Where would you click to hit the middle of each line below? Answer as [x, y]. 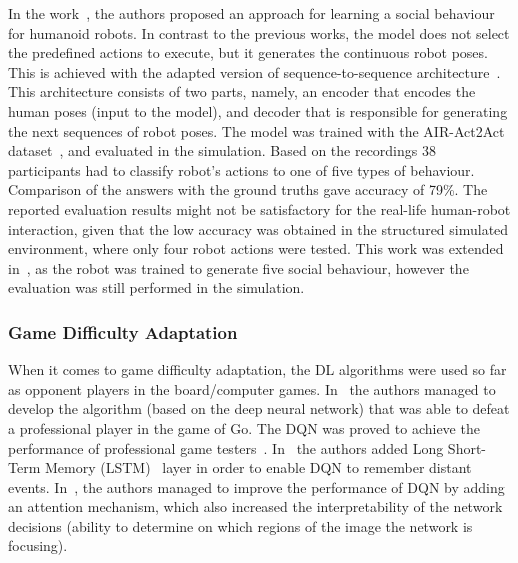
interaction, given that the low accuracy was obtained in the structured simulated [258, 228]
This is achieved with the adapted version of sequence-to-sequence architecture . [254, 71]
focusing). [38, 545]
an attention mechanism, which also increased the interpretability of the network [255, 506]
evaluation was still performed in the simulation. [156, 287]
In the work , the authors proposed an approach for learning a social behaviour [251, 13]
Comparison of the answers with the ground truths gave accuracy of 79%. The [248, 189]
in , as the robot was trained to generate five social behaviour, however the [238, 267]
